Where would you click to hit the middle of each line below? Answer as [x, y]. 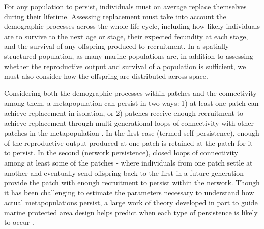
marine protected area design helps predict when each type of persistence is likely [131, 212]
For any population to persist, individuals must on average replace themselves [125, 6]
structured [20, 56]
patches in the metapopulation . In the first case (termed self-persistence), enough [132, 133]
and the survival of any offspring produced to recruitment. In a [102, 46]
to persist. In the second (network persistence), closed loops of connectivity [121, 153]
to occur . [19, 222]
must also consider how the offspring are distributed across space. [106, 76]
